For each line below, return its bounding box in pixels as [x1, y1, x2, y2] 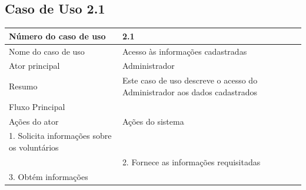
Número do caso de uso [9, 29, 106, 42]
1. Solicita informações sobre [9, 129, 112, 142]
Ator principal [9, 59, 60, 72]
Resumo [9, 80, 38, 92]
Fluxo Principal [9, 100, 65, 112]
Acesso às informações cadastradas [122, 45, 247, 57]
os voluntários [9, 141, 59, 153]
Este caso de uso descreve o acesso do [122, 74, 258, 86]
